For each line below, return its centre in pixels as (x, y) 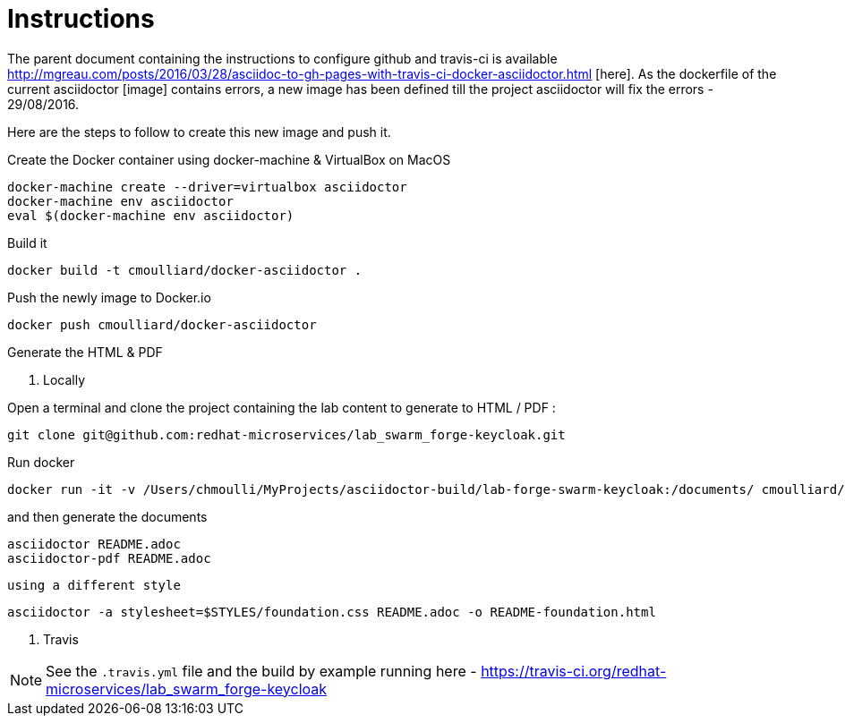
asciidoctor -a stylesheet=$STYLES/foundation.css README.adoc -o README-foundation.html (332, 612)
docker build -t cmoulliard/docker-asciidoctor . (185, 270)
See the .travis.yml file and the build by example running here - (261, 671)
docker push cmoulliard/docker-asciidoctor (162, 324)
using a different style (94, 585)
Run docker (41, 462)
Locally (64, 379)
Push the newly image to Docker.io (109, 297)
